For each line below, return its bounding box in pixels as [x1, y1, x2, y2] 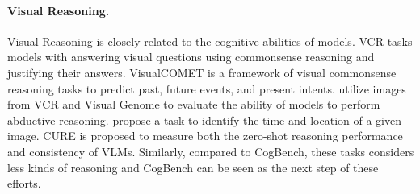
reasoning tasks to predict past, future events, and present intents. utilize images [7, 80, 406, 97]
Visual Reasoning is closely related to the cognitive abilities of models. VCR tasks [7, 32, 413, 49]
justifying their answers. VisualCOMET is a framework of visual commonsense [7, 64, 397, 80]
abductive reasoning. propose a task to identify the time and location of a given [7, 111, 402, 128]
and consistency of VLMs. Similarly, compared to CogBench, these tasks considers [7, 142, 414, 159]
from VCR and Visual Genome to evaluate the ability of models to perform [7, 96, 380, 113]
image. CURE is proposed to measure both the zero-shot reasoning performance [7, 127, 403, 144]
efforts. [7, 175, 41, 192]
